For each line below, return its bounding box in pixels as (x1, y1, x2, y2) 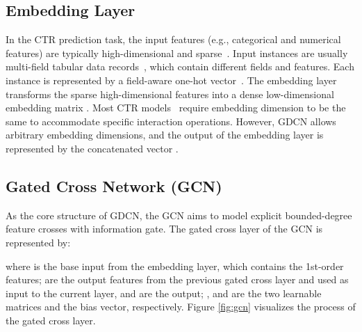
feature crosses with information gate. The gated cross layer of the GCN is (6, 221, 323, 236)
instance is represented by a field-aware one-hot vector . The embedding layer (6, 72, 337, 87)
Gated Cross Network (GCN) (6, 175, 222, 196)
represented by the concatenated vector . (6, 141, 179, 155)
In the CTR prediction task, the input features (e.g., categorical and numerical (6, 32, 341, 47)
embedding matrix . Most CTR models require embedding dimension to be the (6, 100, 346, 115)
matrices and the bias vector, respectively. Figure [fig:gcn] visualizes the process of (6, 299, 356, 314)
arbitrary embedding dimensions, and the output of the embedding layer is (6, 127, 324, 142)
